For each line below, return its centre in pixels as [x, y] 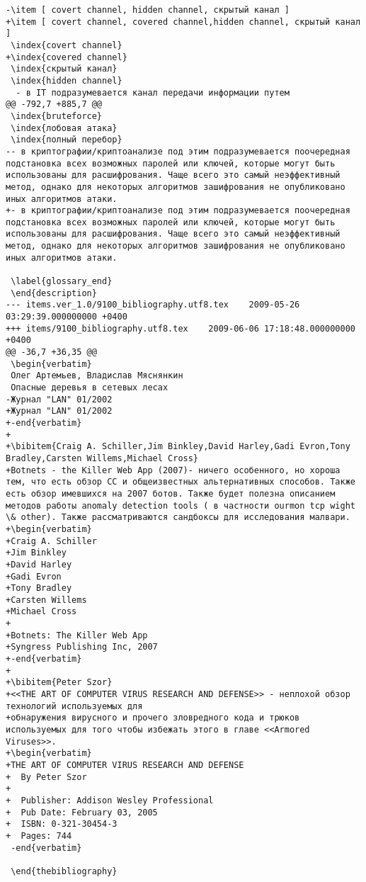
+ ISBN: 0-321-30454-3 [62, 824]
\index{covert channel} [67, 45]
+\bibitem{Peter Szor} [59, 683]
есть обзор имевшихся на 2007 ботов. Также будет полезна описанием [171, 493]
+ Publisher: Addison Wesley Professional [110, 800]
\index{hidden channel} [67, 80]
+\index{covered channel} [67, 57]
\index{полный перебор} [67, 140]
